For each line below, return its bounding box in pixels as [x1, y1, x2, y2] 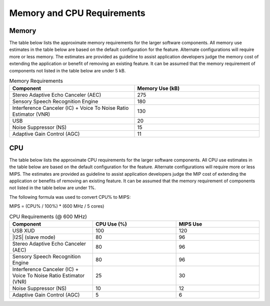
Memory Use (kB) [137, 85, 180, 92]
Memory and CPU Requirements [9, 7, 145, 18]
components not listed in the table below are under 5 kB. [9, 67, 126, 73]
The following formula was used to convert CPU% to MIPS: [9, 194, 131, 200]
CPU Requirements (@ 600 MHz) [9, 213, 87, 220]
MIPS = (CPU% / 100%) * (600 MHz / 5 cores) [9, 203, 104, 209]
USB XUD [12, 227, 35, 234]
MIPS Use [178, 221, 202, 228]
